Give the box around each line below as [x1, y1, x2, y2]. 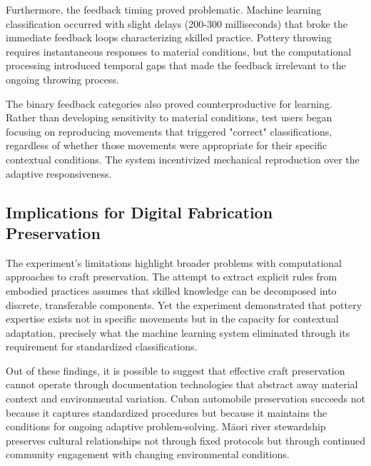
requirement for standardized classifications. [6, 339, 198, 354]
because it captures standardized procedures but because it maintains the [6, 405, 327, 420]
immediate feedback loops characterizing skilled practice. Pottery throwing [6, 30, 332, 45]
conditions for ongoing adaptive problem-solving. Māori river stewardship [6, 419, 326, 434]
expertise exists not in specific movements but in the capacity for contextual [6, 311, 339, 326]
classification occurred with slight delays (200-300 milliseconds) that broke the [6, 16, 347, 31]
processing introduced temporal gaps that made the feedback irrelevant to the [6, 58, 346, 73]
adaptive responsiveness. [6, 166, 112, 181]
